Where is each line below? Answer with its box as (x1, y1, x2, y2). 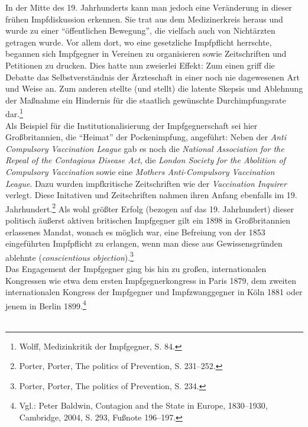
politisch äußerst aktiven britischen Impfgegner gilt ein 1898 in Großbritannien (5, 214, 291, 226)
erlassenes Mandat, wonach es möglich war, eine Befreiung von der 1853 (5, 225, 265, 238)
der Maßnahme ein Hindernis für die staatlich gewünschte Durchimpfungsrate (5, 93, 286, 106)
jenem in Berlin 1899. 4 (5, 297, 86, 312)
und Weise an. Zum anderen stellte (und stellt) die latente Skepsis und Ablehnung (5, 82, 303, 95)
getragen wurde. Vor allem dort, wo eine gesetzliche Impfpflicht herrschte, (5, 35, 272, 48)
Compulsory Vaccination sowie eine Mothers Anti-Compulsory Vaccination (5, 165, 275, 177)
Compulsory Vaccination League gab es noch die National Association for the (5, 142, 284, 154)
